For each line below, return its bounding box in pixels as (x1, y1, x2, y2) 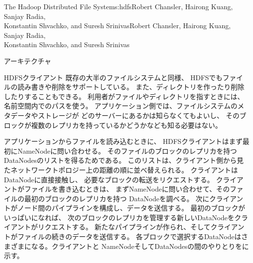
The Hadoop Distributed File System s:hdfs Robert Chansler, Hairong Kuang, (4, 1, 233, 11)
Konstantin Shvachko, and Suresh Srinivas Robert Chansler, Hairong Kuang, (4, 20, 231, 31)
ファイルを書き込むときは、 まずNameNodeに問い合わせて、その (24, 184, 230, 194)
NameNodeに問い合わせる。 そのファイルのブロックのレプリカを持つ (17, 145, 237, 156)
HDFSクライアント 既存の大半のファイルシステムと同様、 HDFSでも (4, 72, 223, 82)
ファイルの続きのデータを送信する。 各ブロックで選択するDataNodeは (17, 231, 241, 242)
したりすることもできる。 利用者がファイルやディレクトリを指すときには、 (4, 91, 244, 101)
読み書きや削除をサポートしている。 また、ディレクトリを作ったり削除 (17, 82, 245, 92)
